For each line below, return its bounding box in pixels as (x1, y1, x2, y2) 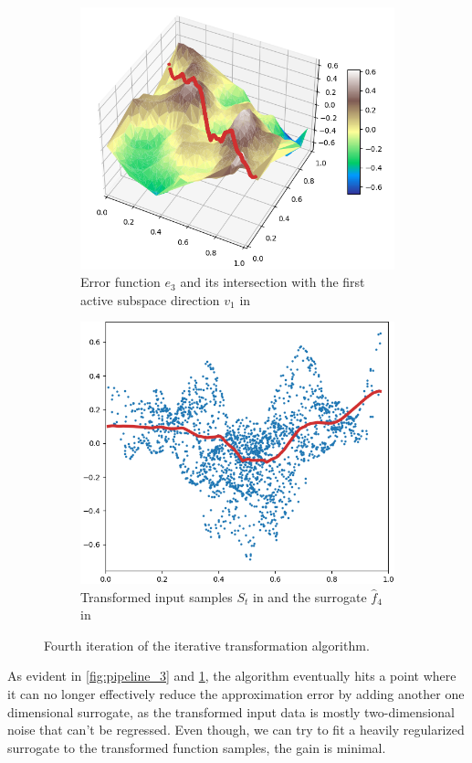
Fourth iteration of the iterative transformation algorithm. (44, 635, 370, 654)
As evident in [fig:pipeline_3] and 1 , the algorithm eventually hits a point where (7, 666, 456, 685)
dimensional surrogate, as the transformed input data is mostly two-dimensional (7, 702, 455, 721)
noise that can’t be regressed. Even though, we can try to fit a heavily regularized (7, 720, 465, 739)
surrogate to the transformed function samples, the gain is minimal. (7, 737, 386, 757)
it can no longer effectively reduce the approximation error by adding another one (7, 684, 465, 704)
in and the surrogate (253, 587, 367, 606)
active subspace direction (80, 290, 220, 309)
